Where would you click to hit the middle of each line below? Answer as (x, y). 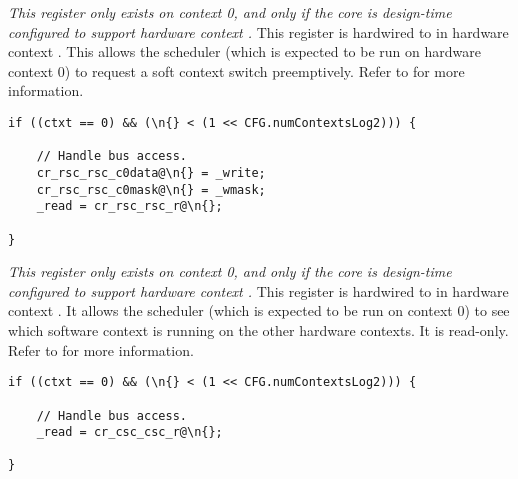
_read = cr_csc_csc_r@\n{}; (129, 432)
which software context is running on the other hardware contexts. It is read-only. (258, 330)
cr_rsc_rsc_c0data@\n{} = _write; (151, 172)
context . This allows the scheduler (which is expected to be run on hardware (244, 51)
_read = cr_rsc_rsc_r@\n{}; (129, 206)
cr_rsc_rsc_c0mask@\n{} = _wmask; (151, 189)
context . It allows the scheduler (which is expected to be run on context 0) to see (259, 310)
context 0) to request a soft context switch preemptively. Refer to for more (236, 70)
